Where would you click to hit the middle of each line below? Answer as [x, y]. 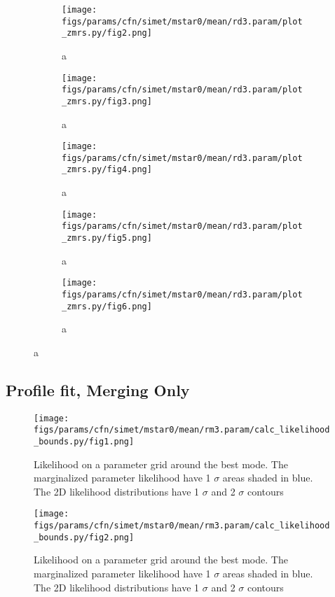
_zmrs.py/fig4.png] [107, 170]
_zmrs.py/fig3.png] [107, 101]
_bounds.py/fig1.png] [84, 441]
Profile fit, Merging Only [98, 389]
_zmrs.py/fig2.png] [107, 33]
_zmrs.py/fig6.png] [107, 306]
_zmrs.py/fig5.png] [107, 238]
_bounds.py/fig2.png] [84, 537]
